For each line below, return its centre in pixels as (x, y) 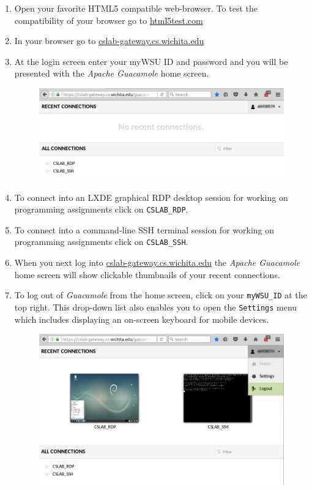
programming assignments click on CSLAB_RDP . (101, 209)
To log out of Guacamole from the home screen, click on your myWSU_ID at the (161, 295)
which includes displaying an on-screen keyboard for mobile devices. (142, 319)
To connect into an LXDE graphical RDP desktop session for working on (151, 197)
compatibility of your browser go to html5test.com (109, 20)
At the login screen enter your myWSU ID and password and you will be (151, 61)
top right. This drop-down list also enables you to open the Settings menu (156, 307)
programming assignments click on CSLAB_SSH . (101, 242)
